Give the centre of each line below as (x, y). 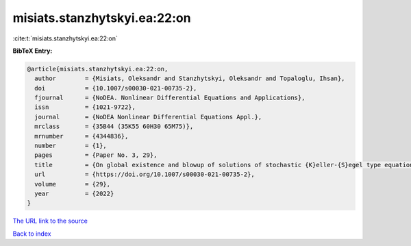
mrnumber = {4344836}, (82, 136)
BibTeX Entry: (33, 51)
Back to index (32, 234)
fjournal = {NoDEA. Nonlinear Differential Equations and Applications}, (170, 98)
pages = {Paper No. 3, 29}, (96, 155)
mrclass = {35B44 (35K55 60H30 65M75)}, (114, 126)
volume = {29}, (73, 184)
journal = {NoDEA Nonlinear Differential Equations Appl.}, (148, 117)
